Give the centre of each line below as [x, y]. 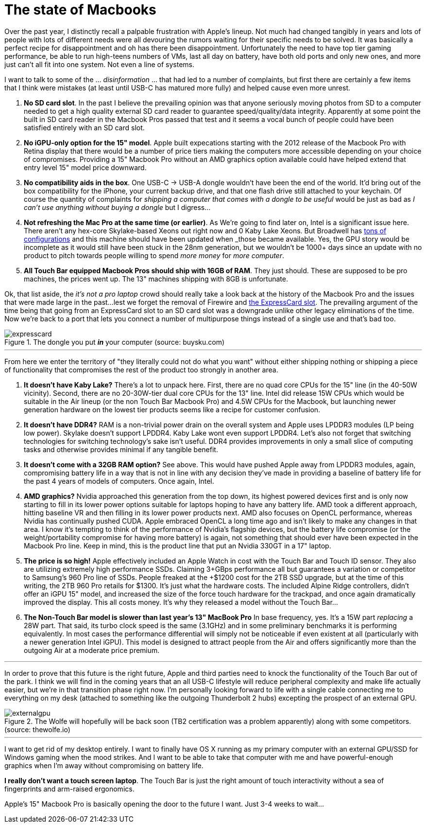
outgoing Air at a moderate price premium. [92, 650]
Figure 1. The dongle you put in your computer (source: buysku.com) [115, 342]
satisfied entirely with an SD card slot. [84, 127]
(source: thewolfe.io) [37, 729]
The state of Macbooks [80, 10]
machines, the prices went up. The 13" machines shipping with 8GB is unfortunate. [156, 279]
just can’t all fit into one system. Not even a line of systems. [100, 64]
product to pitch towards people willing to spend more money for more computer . [154, 255]
